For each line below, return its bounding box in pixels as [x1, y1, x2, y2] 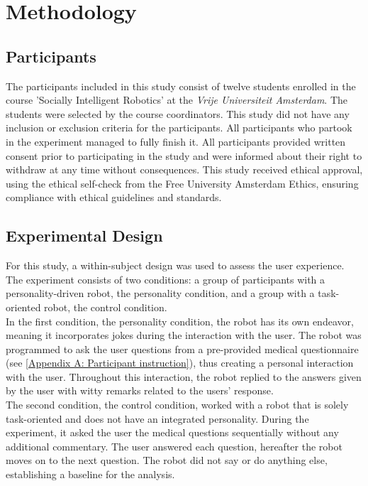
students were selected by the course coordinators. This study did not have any [6, 106, 350, 121]
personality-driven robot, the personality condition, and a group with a [6, 286, 315, 301]
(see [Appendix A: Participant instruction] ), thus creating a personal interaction [6, 355, 354, 370]
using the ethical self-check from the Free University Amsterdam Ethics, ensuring [6, 175, 359, 190]
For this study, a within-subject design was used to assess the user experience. [6, 258, 345, 273]
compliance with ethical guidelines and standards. [6, 190, 222, 205]
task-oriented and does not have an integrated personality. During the [6, 411, 309, 426]
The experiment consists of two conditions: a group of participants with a [6, 271, 325, 286]
